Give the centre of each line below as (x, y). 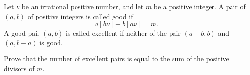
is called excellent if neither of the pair (123, 33)
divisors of (19, 68)
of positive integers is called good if (80, 16)
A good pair (22, 33)
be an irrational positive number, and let (83, 6)
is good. (51, 42)
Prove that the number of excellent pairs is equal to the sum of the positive (116, 59)
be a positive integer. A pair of (200, 6)
